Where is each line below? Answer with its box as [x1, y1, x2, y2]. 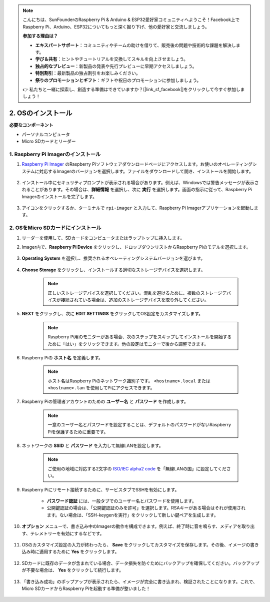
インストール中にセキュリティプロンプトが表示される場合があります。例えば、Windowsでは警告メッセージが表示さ [21, 179, 259, 185]
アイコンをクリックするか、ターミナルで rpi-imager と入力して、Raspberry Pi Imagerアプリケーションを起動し [21, 205, 254, 211]
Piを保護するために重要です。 [47, 428, 108, 435]
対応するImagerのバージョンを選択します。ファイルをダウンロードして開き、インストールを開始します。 [39, 168, 253, 174]
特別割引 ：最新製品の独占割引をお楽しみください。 [35, 70, 140, 76]
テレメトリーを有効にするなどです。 [30, 530, 104, 536]
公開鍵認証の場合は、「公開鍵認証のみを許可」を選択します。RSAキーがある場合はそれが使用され [46, 505, 246, 511]
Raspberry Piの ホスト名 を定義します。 [21, 354, 103, 360]
